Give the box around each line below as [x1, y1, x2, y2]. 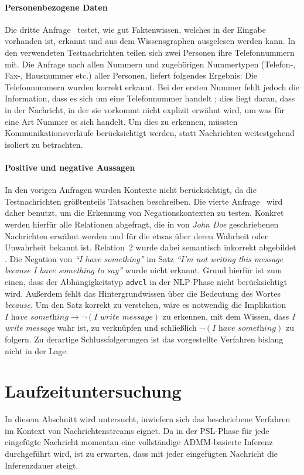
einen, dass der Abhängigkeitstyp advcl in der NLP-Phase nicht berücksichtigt [5, 275, 288, 287]
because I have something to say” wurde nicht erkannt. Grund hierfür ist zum [5, 264, 282, 276]
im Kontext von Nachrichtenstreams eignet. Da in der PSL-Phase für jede [5, 424, 269, 436]
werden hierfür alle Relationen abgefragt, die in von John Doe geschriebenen [5, 218, 279, 230]
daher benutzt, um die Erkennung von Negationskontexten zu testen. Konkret [5, 206, 284, 219]
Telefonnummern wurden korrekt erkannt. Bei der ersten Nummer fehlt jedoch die [5, 80, 300, 93]
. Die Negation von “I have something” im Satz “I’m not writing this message [5, 252, 283, 264]
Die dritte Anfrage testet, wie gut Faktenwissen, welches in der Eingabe [5, 23, 266, 35]
